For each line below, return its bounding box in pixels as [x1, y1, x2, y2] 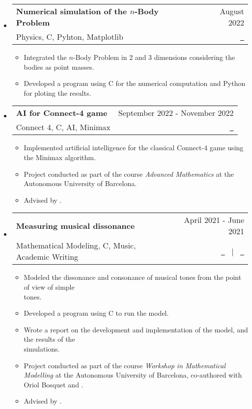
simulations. [24, 343, 60, 354]
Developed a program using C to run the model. [24, 308, 169, 318]
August [220, 5, 244, 17]
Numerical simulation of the [16, 5, 127, 17]
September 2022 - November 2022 [118, 107, 234, 119]
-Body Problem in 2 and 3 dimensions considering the [73, 52, 235, 62]
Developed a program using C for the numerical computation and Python [24, 78, 246, 88]
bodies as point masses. [24, 61, 94, 72]
